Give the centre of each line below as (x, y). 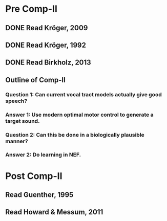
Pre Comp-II (32, 9)
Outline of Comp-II (35, 80)
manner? (17, 141)
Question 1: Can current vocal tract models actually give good (84, 94)
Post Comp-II (34, 176)
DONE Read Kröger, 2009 (47, 28)
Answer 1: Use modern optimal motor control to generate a (79, 115)
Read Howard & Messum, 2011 (54, 212)
